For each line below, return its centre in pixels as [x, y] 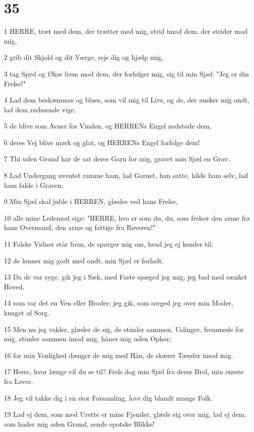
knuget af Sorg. [27, 312]
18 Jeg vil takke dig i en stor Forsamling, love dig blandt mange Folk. [108, 397]
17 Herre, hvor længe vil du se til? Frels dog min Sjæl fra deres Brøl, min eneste [124, 371]
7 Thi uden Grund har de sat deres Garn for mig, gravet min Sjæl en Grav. [117, 159]
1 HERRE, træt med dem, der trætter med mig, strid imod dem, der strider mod [126, 31]
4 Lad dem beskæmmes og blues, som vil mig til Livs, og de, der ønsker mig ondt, [127, 100]
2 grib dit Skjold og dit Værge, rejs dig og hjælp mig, [84, 57]
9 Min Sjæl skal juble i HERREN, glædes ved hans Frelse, [91, 201]
